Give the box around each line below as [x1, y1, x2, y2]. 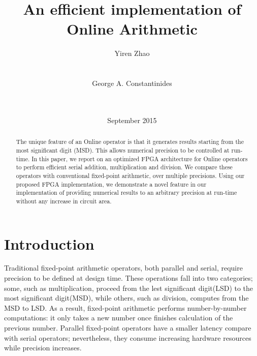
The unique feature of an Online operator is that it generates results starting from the [16, 137, 244, 146]
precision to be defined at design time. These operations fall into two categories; [4, 273, 253, 283]
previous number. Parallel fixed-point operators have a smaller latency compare [4, 322, 251, 333]
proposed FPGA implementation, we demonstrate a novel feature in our [16, 180, 207, 188]
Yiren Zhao [114, 48, 150, 58]
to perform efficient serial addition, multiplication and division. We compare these [16, 163, 233, 171]
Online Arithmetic [67, 18, 198, 39]
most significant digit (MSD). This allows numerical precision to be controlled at [16, 145, 230, 154]
